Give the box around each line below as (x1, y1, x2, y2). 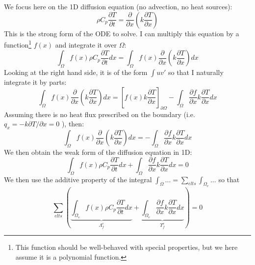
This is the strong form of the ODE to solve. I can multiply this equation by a (4, 28, 239, 38)
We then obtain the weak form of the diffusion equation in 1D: (4, 146, 192, 157)
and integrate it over (55, 39, 117, 49)
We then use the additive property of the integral (4, 174, 152, 184)
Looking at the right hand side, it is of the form (4, 67, 148, 77)
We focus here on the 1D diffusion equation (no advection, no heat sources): (4, 1, 232, 11)
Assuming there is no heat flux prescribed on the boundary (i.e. (4, 109, 195, 119)
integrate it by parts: (4, 77, 67, 87)
